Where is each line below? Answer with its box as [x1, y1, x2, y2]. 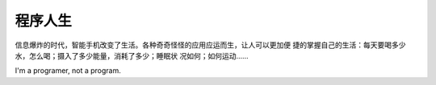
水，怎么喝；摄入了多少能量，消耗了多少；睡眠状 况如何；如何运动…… [15, 51, 249, 60]
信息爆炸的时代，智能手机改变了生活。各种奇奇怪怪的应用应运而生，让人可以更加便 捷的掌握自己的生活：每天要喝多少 [15, 40, 406, 50]
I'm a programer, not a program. [15, 66, 121, 75]
